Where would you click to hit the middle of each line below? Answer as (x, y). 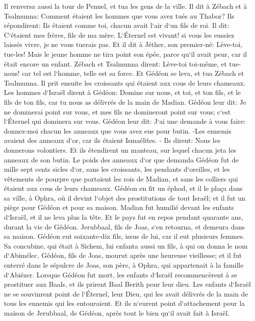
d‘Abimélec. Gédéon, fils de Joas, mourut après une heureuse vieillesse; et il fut (123, 255)
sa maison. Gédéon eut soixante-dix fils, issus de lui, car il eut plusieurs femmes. (124, 236)
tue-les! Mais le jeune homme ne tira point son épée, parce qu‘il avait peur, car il (126, 54)
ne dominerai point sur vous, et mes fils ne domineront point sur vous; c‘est (117, 111)
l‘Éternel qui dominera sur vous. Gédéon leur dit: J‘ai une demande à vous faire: (125, 121)
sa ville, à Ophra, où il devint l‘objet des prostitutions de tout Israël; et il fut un (125, 197)
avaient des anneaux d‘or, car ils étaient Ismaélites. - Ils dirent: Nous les (112, 140)
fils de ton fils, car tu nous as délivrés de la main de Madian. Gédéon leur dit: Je (125, 102)
